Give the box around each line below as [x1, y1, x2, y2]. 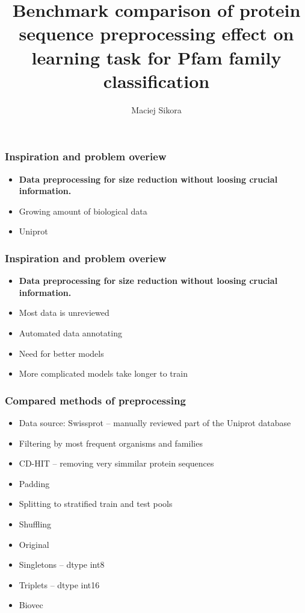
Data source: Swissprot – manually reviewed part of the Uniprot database [19, 416, 291, 429]
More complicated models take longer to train [19, 367, 188, 380]
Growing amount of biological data [19, 204, 147, 217]
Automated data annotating [19, 326, 122, 339]
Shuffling [19, 517, 52, 530]
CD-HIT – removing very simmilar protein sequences [19, 457, 214, 470]
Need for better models [19, 347, 104, 359]
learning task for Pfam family [31, 45, 282, 69]
